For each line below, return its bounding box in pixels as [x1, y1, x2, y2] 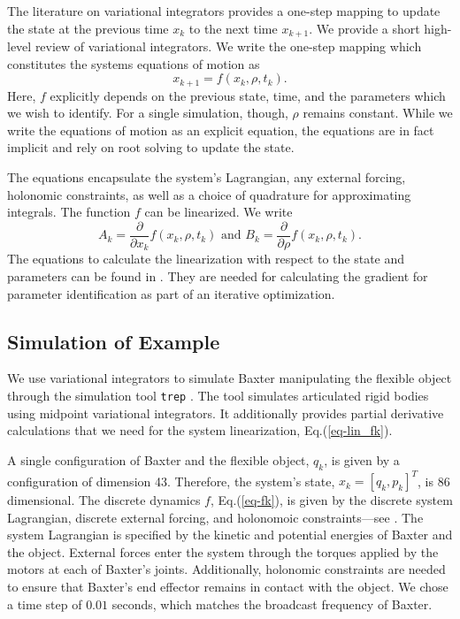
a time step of [7, 594, 82, 613]
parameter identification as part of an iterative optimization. [7, 284, 335, 302]
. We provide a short [309, 19, 420, 37]
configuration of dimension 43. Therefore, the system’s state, [7, 471, 335, 490]
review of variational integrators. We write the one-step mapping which [34, 37, 422, 56]
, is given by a [324, 450, 400, 469]
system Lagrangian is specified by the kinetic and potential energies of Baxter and [7, 525, 453, 544]
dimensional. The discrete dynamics [7, 491, 201, 509]
